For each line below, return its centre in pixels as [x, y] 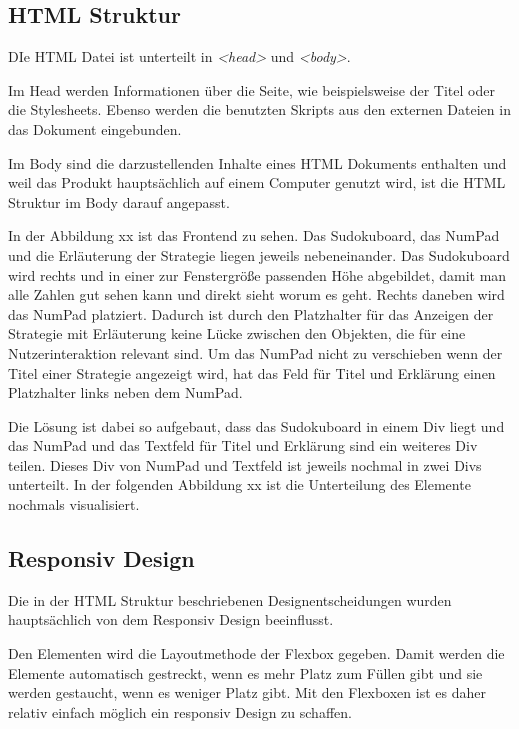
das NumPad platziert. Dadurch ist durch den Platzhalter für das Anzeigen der [251, 313]
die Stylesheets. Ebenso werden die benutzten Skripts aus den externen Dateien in [259, 109]
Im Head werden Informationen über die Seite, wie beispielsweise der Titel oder [251, 89]
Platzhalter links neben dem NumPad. [125, 392]
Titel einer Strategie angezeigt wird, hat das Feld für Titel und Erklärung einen [252, 372]
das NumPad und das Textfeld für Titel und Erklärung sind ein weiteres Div [243, 445]
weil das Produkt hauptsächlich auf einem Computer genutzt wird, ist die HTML [257, 182]
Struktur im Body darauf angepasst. [119, 201]
